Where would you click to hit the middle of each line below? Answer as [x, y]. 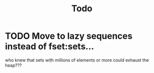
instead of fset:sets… [49, 47]
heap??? [13, 65]
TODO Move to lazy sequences [69, 36]
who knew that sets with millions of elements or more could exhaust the [77, 60]
